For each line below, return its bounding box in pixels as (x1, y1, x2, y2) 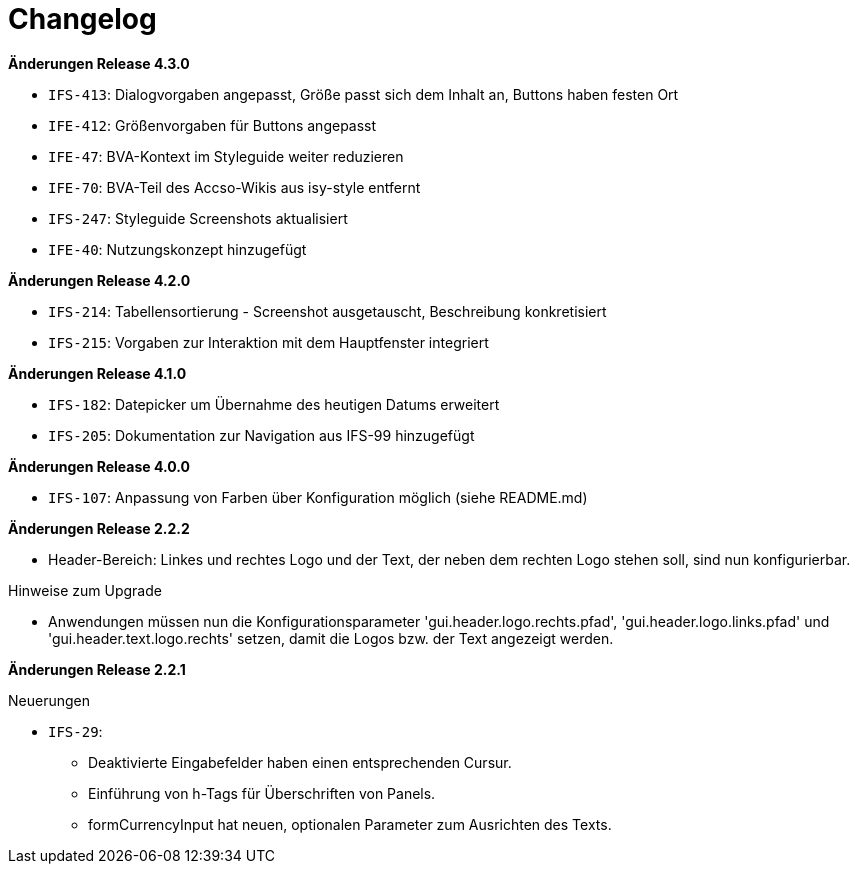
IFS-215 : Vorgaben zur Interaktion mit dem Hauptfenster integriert (48, 333, 489, 351)
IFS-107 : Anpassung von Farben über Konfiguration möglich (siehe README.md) (48, 488, 588, 506)
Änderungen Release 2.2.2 (8, 519, 190, 537)
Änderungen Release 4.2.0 (8, 271, 191, 289)
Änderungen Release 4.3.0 (8, 54, 190, 72)
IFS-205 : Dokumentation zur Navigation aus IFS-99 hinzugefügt (48, 426, 475, 444)
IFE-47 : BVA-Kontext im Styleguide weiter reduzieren (48, 147, 404, 165)
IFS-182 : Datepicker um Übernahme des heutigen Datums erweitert (48, 395, 500, 413)
